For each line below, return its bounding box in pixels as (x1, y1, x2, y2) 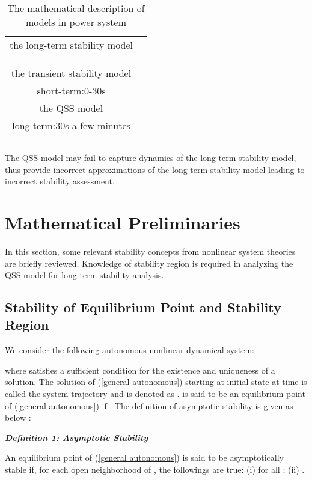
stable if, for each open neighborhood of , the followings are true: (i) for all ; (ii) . (5, 463, 305, 476)
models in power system (26, 15, 126, 29)
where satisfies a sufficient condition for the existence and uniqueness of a (5, 363, 275, 376)
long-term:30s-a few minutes (12, 118, 130, 132)
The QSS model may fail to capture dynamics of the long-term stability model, (5, 151, 296, 163)
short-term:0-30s (37, 84, 106, 97)
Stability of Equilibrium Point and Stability (5, 298, 281, 317)
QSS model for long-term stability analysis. (5, 269, 164, 281)
